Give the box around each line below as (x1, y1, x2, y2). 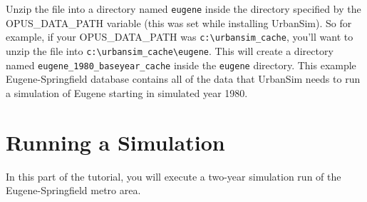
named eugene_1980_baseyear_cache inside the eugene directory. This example (6, 57, 356, 72)
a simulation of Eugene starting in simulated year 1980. (6, 85, 248, 100)
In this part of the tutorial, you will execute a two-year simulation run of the (6, 168, 341, 183)
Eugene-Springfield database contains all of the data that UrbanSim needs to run (6, 71, 361, 86)
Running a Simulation (6, 127, 225, 156)
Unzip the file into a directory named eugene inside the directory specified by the (6, 1, 361, 16)
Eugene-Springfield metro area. (6, 183, 141, 198)
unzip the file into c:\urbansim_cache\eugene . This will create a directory (6, 43, 334, 58)
